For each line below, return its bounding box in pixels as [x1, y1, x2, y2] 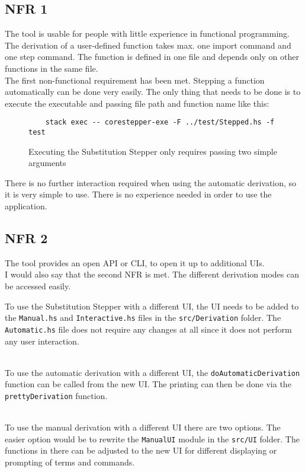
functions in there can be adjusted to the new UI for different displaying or [5, 444, 277, 457]
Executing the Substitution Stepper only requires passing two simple [28, 145, 277, 157]
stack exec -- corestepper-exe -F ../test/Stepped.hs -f [45, 118, 275, 127]
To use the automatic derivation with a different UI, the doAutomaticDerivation [5, 366, 300, 378]
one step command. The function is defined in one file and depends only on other [5, 50, 299, 63]
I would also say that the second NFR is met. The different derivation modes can [5, 268, 300, 280]
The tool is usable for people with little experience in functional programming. [5, 27, 290, 40]
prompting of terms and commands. [5, 456, 135, 468]
